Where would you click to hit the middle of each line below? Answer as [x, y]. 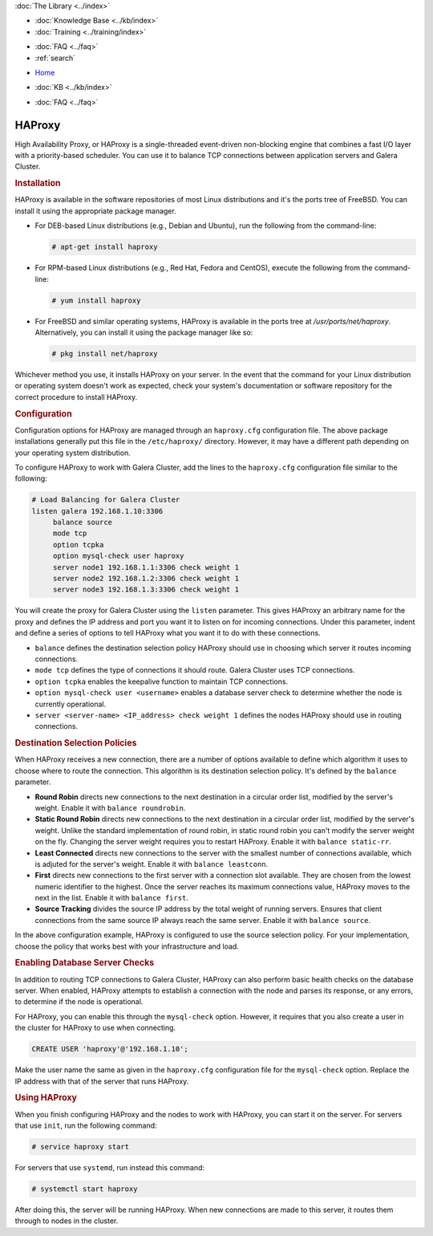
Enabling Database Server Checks [85, 963]
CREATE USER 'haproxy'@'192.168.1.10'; [110, 1049]
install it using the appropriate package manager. [95, 211]
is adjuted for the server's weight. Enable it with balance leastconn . [152, 864]
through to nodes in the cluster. [67, 1221]
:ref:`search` [55, 58]
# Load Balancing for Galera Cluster [106, 500]
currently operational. [71, 704]
